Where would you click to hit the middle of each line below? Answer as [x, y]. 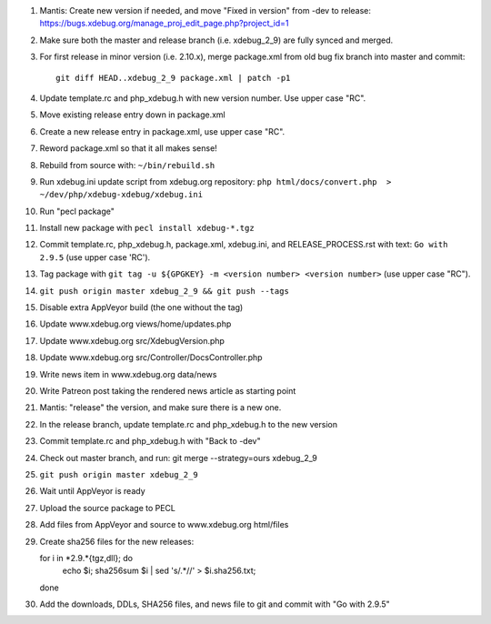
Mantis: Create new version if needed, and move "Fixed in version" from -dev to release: [205, 10]
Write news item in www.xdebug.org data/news [128, 374]
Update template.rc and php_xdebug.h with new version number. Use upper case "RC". [203, 98]
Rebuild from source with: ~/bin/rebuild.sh [127, 165]
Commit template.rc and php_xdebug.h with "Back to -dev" [150, 441]
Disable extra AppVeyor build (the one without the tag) [141, 307]
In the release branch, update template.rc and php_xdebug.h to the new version [189, 424]
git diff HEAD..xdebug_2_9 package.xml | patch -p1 [173, 78]
